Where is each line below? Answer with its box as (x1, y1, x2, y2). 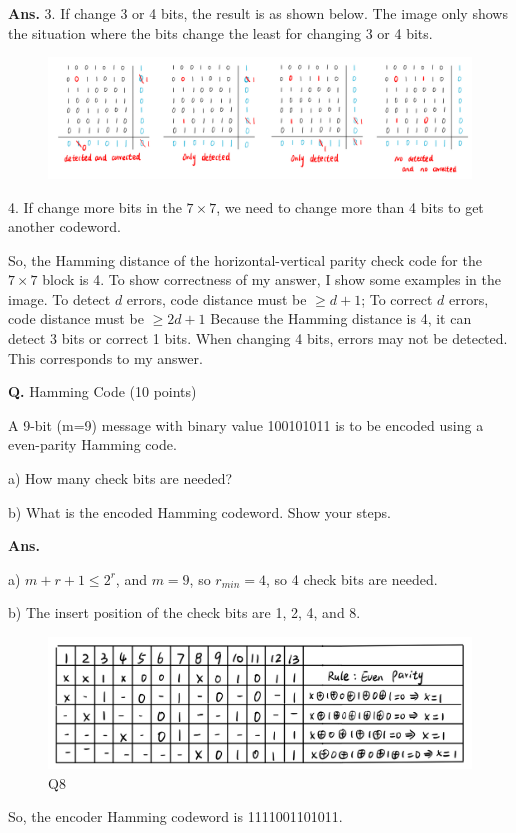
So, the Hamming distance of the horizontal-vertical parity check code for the (8, 249, 482, 270)
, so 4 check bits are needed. (265, 568, 438, 589)
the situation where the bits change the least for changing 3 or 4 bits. (8, 22, 433, 43)
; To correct (361, 288, 433, 309)
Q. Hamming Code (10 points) (8, 381, 197, 402)
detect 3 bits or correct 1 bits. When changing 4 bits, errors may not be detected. (8, 328, 508, 349)
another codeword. (8, 216, 121, 237)
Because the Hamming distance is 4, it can (210, 308, 472, 329)
